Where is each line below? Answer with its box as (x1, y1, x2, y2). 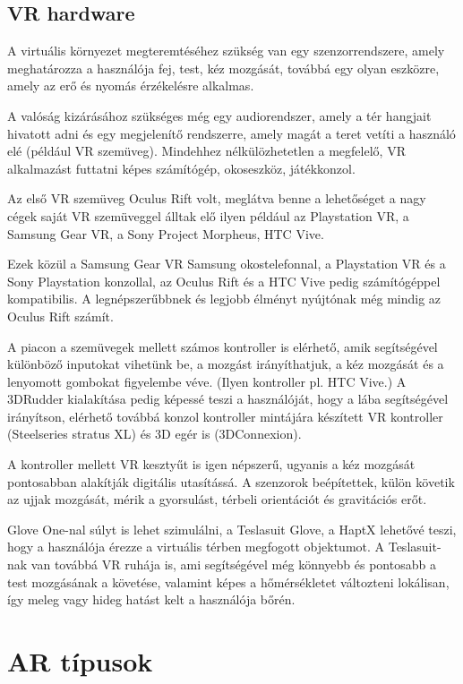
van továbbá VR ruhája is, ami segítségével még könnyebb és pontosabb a (30, 555, 436, 574)
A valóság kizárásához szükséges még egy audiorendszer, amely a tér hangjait (7, 106, 432, 124)
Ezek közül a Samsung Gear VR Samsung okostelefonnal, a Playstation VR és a (7, 254, 446, 273)
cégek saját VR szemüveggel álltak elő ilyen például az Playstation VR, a (7, 206, 409, 225)
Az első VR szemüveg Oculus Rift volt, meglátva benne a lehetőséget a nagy (7, 189, 426, 208)
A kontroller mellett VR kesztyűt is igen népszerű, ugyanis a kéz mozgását (7, 455, 416, 474)
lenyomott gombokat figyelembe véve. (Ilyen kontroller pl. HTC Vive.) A (7, 372, 407, 390)
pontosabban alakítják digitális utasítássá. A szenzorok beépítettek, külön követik (7, 472, 455, 491)
